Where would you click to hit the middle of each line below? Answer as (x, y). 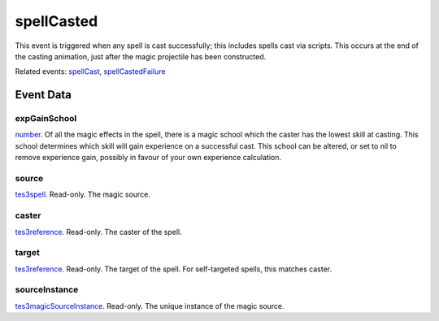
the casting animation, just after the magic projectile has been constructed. (141, 56)
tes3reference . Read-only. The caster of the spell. (98, 232)
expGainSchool (46, 119)
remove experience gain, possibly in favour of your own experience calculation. (148, 158)
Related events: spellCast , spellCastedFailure (90, 72)
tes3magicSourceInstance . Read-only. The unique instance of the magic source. (150, 306)
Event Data (43, 95)
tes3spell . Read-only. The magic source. (83, 194)
